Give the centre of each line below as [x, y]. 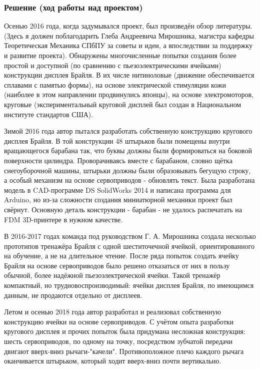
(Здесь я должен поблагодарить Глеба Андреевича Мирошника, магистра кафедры [129, 35]
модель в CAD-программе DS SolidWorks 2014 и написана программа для [117, 190]
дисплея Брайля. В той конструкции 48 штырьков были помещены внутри [117, 140]
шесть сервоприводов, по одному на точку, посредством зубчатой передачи [118, 341]
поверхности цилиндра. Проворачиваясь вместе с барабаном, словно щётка [118, 160]
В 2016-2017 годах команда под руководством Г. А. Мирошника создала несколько [130, 236]
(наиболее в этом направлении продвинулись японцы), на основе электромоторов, [129, 94]
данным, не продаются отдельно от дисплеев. [73, 295]
